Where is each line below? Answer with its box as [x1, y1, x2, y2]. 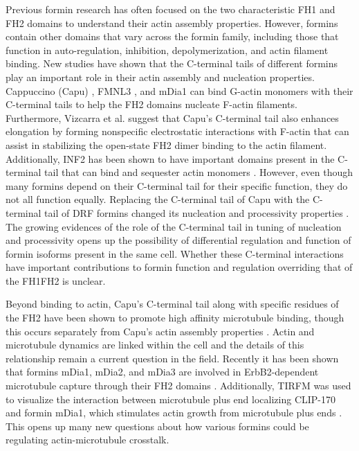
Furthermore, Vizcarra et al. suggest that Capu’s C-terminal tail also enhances [6, 110, 339, 125]
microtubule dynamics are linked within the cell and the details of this [6, 337, 304, 352]
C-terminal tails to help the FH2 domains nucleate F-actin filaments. [6, 97, 297, 112]
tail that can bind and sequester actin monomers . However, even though [44, 165, 353, 179]
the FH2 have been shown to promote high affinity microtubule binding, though [6, 310, 344, 325]
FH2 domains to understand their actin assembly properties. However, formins [6, 15, 338, 30]
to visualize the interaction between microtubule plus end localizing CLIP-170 [6, 391, 336, 406]
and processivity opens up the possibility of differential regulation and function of [6, 233, 351, 247]
